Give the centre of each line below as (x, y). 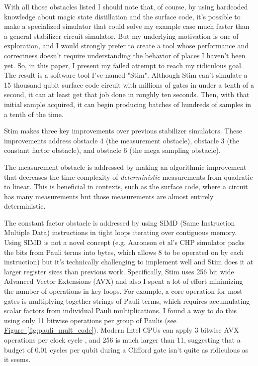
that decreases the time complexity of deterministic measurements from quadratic (129, 177)
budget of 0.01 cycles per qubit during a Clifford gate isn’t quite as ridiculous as (126, 349)
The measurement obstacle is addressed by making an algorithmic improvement (125, 167)
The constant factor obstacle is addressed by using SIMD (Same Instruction (120, 222)
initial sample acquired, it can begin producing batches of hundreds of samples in (128, 104)
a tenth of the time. (34, 114)
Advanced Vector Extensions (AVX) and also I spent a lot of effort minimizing (124, 281)
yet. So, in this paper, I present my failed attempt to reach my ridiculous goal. (124, 65)
